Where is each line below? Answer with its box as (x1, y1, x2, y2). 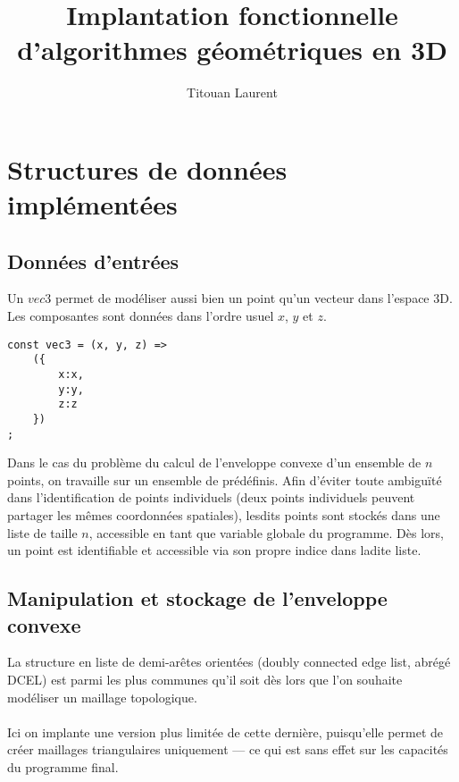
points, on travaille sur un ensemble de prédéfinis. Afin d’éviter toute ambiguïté (7, 470, 442, 489)
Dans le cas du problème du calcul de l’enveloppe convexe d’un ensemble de (7, 453, 421, 472)
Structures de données (7, 150, 288, 187)
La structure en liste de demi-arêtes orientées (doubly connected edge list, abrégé (7, 652, 451, 671)
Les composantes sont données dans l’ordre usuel (7, 307, 274, 325)
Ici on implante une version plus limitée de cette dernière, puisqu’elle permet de (7, 722, 444, 741)
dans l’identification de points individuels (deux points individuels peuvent (7, 488, 415, 507)
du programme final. (7, 757, 119, 776)
